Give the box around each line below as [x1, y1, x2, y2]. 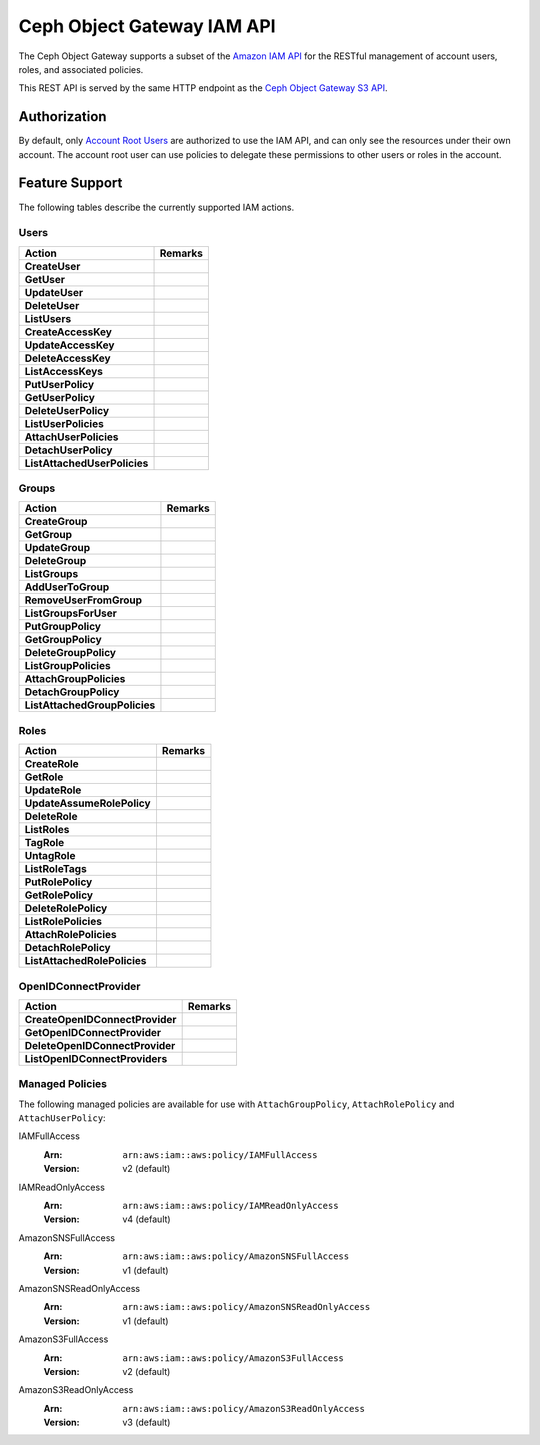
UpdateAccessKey [24, 338, 115, 352]
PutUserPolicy [24, 377, 95, 391]
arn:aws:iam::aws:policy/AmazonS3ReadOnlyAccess [122, 1403, 365, 1414]
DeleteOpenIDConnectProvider [24, 1038, 176, 1052]
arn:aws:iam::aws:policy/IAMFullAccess [122, 1149, 318, 1160]
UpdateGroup [24, 541, 91, 555]
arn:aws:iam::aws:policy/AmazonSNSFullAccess [122, 1251, 350, 1262]
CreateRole [24, 757, 79, 771]
